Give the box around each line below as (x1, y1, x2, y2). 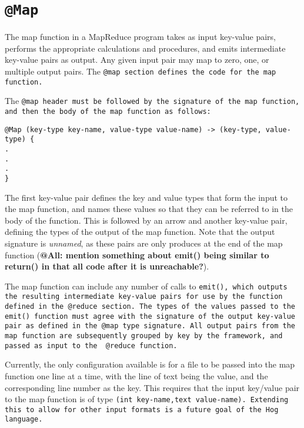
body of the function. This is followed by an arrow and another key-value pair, (5, 214, 288, 226)
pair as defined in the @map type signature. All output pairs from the (5, 322, 295, 331)
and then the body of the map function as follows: (5, 107, 211, 116)
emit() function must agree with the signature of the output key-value (5, 312, 295, 321)
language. (5, 415, 43, 424)
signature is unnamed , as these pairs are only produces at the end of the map (5, 237, 283, 249)
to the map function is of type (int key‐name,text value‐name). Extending (5, 393, 289, 405)
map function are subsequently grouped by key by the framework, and (5, 332, 283, 341)
